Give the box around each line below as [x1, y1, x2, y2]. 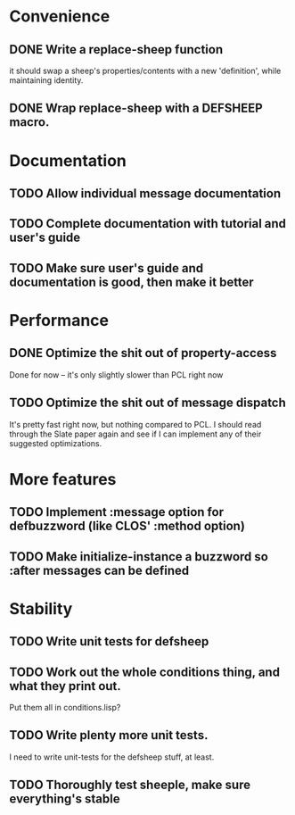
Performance [9, 310, 110, 330]
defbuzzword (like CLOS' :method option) [9, 519, 245, 534]
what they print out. [9, 678, 122, 694]
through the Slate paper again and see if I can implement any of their [9, 428, 262, 439]
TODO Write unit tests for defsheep [9, 634, 209, 649]
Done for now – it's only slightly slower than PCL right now [9, 369, 224, 380]
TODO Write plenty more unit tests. [9, 728, 209, 743]
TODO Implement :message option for [9, 504, 225, 520]
